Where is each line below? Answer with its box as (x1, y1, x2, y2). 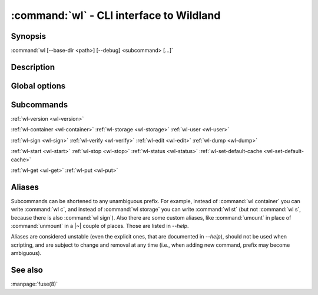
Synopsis (11, 31, 47, 41)
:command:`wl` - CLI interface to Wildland (11, 9, 221, 22)
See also (11, 265, 44, 275)
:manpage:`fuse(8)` (11, 280, 58, 288)
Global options (11, 81, 66, 91)
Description (11, 62, 55, 72)
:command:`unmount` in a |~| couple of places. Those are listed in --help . (11, 223, 189, 230)
